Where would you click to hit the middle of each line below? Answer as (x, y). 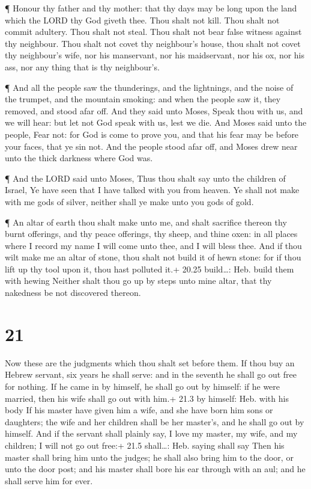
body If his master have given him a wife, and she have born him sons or (139, 410)
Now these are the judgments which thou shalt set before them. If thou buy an (150, 362)
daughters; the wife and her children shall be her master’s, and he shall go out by (155, 421)
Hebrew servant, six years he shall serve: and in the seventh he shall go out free (151, 374)
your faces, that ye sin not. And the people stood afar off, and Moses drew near (151, 146)
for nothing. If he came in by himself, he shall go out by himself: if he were (143, 386)
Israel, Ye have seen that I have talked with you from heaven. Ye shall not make (152, 190)
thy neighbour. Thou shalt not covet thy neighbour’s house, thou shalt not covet (153, 43)
